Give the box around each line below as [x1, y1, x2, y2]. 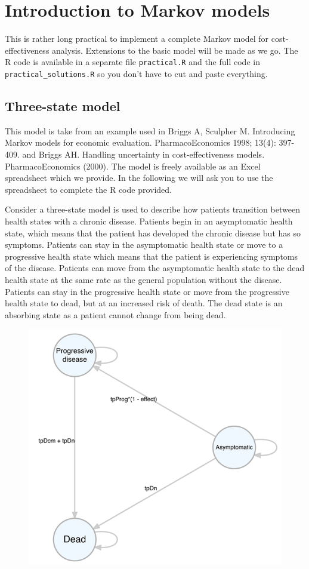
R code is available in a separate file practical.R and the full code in [5, 56, 260, 68]
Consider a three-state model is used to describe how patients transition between [5, 203, 300, 216]
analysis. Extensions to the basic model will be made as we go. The [52, 44, 298, 56]
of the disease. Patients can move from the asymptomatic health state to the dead [5, 262, 305, 274]
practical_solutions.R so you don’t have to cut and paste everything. [5, 67, 268, 79]
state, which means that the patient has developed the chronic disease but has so [5, 226, 301, 239]
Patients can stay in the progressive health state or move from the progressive [5, 285, 289, 297]
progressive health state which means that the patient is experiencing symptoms [5, 250, 298, 262]
